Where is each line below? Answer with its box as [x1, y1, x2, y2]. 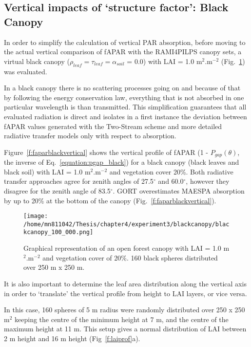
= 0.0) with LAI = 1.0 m [127, 56, 202, 66]
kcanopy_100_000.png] [23, 229, 94, 236]
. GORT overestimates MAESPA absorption [113, 185, 245, 195]
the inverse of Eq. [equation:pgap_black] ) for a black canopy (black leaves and [4, 157, 239, 167]
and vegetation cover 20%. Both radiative [109, 166, 233, 176]
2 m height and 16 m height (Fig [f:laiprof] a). [4, 333, 140, 343]
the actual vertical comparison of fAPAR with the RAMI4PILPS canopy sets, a [4, 46, 242, 57]
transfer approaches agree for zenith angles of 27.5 [4, 176, 154, 186]
